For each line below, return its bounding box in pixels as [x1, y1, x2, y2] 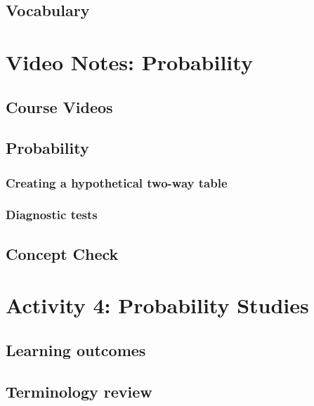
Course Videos [6, 96, 113, 117]
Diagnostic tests [6, 206, 98, 223]
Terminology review [6, 380, 152, 402]
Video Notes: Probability [6, 47, 253, 76]
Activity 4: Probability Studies [6, 291, 309, 320]
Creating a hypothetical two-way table [6, 173, 228, 191]
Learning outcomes [6, 339, 146, 360]
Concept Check [6, 242, 119, 264]
